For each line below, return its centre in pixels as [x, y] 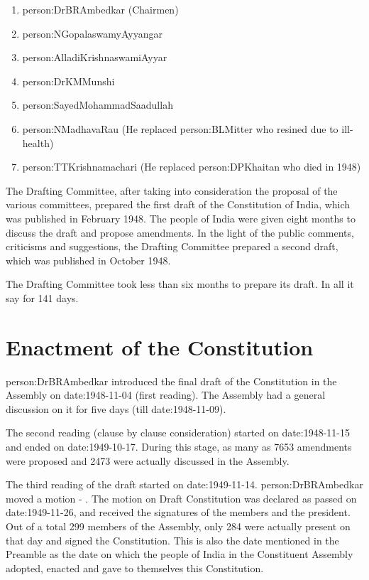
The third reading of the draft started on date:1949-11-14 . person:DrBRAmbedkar [184, 484]
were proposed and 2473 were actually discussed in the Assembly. [148, 460]
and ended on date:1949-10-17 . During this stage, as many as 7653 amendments [179, 446]
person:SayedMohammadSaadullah [98, 105]
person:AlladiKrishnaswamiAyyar [95, 57]
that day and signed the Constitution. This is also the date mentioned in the [172, 540]
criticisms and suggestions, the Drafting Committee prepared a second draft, [172, 246]
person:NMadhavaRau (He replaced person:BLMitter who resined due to [180, 128]
